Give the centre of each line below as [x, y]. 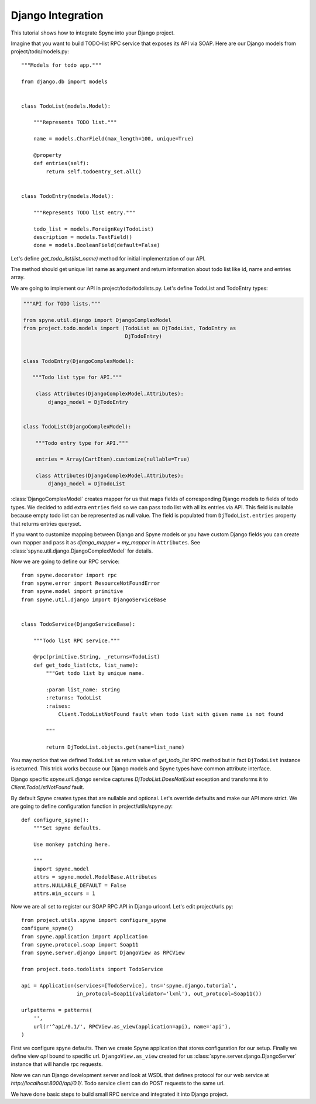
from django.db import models [65, 81]
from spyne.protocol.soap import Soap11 [80, 944]
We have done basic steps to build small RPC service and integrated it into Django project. [119, 1094]
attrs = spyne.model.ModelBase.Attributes [95, 877]
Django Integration [57, 15]
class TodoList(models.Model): [66, 106]
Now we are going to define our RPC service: [65, 561]
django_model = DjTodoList [86, 484]
